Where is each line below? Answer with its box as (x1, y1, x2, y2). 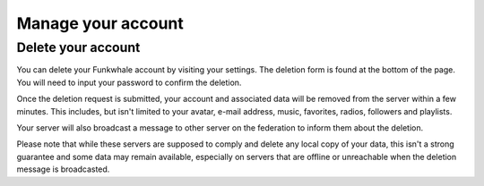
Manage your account (16, 13, 184, 33)
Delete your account (16, 39, 141, 55)
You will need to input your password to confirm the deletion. (16, 77, 242, 88)
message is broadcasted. (16, 164, 110, 174)
